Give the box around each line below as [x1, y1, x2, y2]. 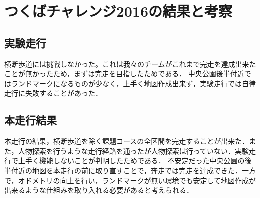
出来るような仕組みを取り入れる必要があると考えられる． [4, 185, 193, 195]
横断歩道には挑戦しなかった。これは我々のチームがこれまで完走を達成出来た [4, 58, 256, 69]
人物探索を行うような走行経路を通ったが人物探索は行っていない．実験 [18, 145, 249, 156]
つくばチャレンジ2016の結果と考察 [4, 1, 233, 21]
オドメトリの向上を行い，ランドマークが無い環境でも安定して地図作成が [18, 175, 256, 185]
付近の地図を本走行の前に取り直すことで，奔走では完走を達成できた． [11, 165, 242, 175]
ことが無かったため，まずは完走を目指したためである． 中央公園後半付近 [4, 68, 244, 79]
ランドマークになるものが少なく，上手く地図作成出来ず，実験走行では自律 [11, 78, 256, 88]
